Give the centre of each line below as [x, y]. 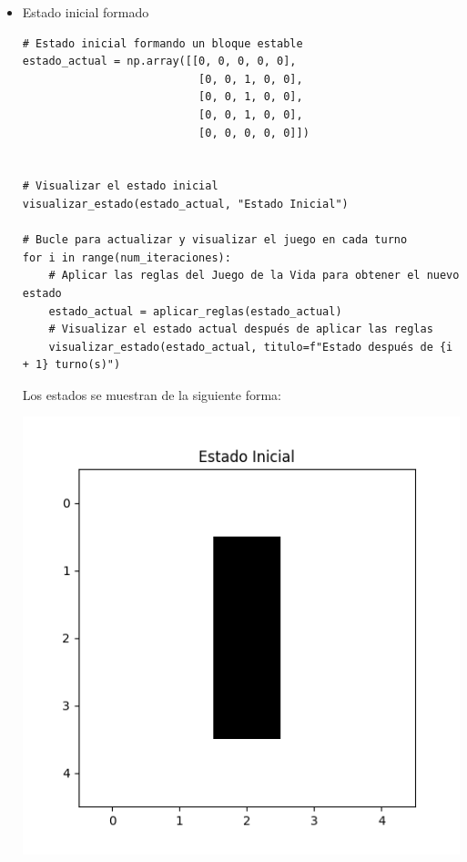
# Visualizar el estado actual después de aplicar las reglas [241, 329]
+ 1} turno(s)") [71, 365]
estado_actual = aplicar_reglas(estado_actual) [195, 311]
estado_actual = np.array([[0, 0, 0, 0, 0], [159, 62]
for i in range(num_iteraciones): [127, 257]
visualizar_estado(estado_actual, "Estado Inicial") [185, 204]
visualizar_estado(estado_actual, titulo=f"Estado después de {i [251, 347]
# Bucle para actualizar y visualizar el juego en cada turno [215, 240]
